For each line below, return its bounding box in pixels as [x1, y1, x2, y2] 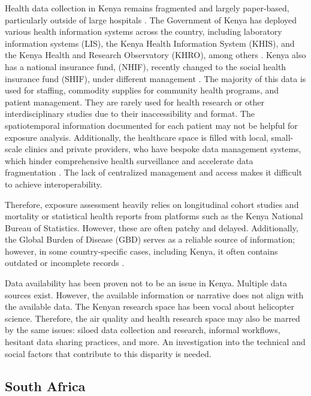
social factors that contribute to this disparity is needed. [5, 347, 212, 359]
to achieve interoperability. [5, 177, 102, 190]
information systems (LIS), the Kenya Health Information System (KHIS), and [5, 37, 295, 49]
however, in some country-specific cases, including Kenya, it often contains [5, 244, 278, 257]
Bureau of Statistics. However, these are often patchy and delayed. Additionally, [5, 221, 298, 234]
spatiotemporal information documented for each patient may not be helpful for [5, 119, 298, 131]
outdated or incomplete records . [5, 256, 125, 269]
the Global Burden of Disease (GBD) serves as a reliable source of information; [5, 233, 295, 246]
